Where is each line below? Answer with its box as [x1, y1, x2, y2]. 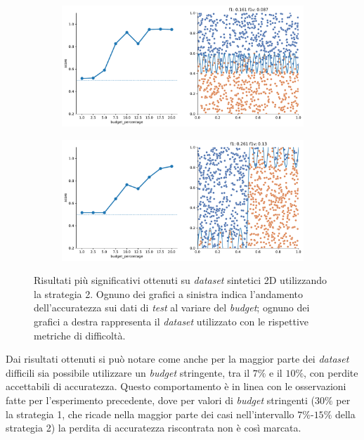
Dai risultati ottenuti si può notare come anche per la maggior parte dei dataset [6, 351, 349, 366]
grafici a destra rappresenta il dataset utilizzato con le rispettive [34, 313, 309, 328]
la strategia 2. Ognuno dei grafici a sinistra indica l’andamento [34, 286, 304, 301]
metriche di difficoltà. [34, 328, 126, 342]
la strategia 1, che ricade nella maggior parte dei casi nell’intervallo [6, 406, 294, 421]
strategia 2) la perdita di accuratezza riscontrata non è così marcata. [6, 420, 301, 435]
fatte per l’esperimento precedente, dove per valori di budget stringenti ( [6, 392, 315, 407]
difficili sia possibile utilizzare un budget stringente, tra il [6, 365, 250, 380]
